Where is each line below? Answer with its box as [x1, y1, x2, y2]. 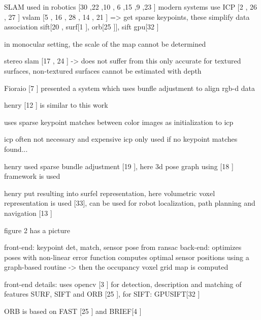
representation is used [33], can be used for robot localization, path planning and [4, 198, 255, 208]
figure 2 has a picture [4, 225, 71, 235]
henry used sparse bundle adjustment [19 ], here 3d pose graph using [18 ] [4, 161, 234, 171]
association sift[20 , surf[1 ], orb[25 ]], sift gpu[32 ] [4, 21, 159, 32]
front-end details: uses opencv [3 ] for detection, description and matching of [4, 278, 242, 289]
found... [4, 143, 28, 154]
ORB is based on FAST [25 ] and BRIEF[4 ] [4, 306, 142, 316]
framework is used [4, 171, 60, 181]
